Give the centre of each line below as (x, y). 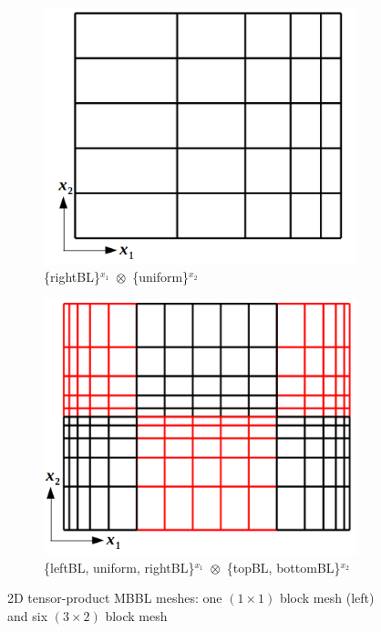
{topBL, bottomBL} (283, 567)
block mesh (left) (327, 598)
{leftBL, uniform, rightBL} (119, 567)
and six (28, 615)
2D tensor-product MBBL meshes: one (115, 598)
